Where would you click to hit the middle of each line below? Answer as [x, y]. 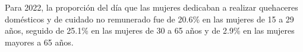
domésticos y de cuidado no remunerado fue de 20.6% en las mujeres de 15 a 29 [149, 19]
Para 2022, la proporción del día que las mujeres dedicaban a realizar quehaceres [151, 7]
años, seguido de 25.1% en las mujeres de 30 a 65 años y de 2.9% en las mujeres [150, 30]
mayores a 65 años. [39, 42]
